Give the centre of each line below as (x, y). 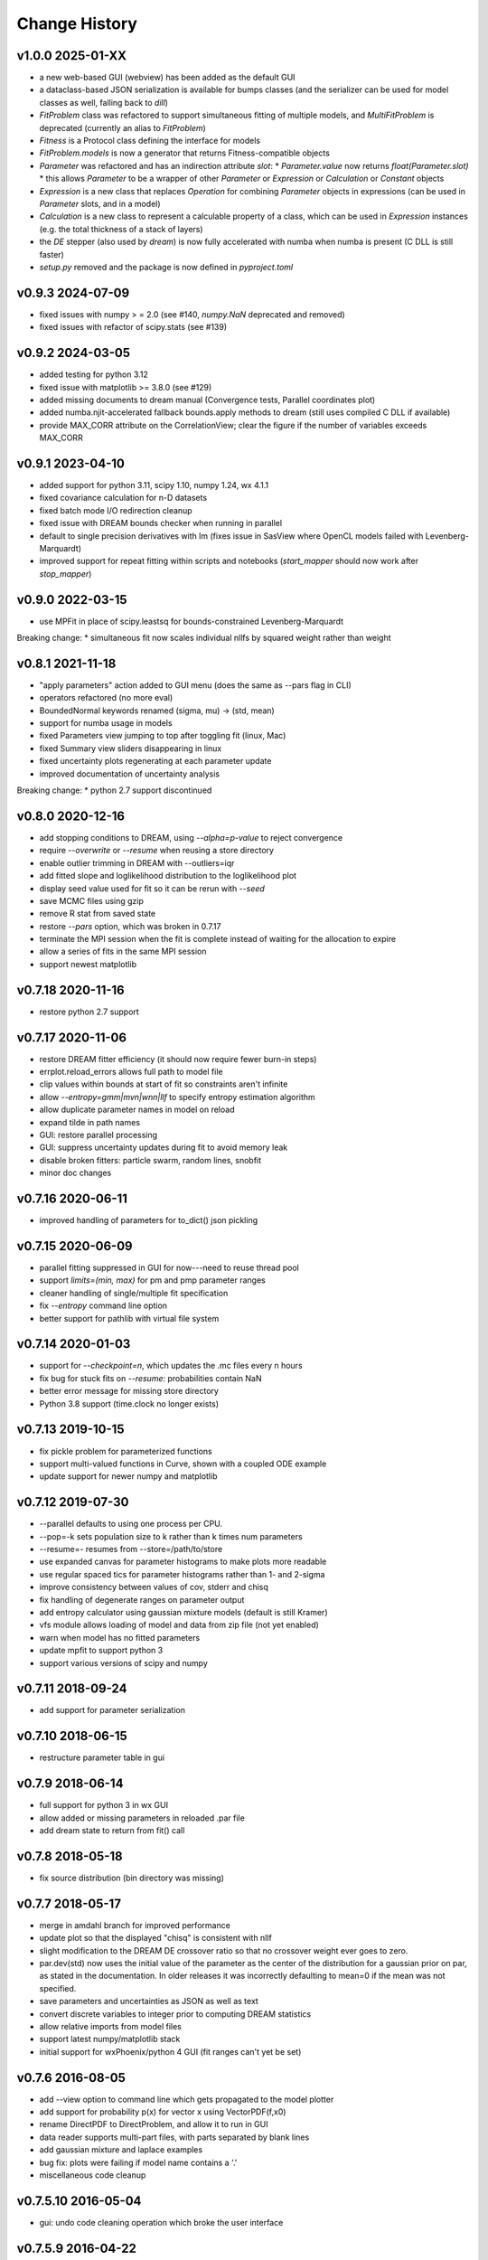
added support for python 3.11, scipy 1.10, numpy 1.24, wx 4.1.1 (154, 485)
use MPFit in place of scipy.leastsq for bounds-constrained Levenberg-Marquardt (191, 621)
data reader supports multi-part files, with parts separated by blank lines (174, 2137)
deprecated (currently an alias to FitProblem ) (123, 127)
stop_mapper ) (66, 573)
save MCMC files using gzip (92, 900)
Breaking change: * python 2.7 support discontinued (114, 790)
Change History (77, 24)
